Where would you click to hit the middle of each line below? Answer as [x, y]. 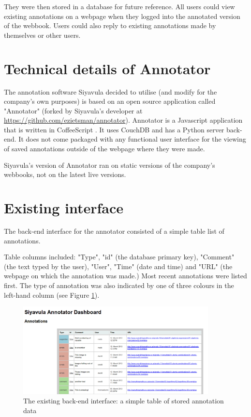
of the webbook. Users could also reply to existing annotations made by [110, 25]
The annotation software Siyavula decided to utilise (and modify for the [111, 91]
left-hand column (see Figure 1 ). [52, 295]
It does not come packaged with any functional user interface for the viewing [132, 139]
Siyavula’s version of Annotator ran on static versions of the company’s [110, 165]
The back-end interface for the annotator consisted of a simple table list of [114, 231]
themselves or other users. [42, 35]
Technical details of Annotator [107, 68]
